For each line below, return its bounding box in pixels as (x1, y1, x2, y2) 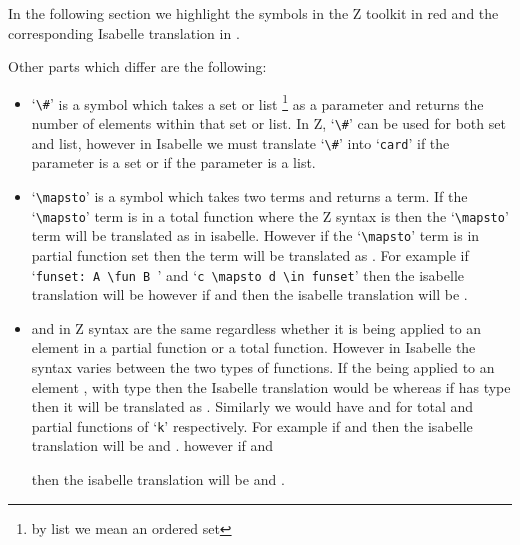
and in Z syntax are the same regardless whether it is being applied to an (31, 317, 482, 338)
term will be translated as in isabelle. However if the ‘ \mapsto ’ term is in (31, 225, 480, 246)
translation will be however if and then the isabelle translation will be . (31, 284, 468, 305)
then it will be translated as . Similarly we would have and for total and (31, 396, 474, 417)
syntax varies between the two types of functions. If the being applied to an (31, 357, 495, 377)
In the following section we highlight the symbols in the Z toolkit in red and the (8, 3, 499, 23)
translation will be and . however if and (31, 435, 274, 456)
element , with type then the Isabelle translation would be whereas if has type (31, 376, 511, 397)
